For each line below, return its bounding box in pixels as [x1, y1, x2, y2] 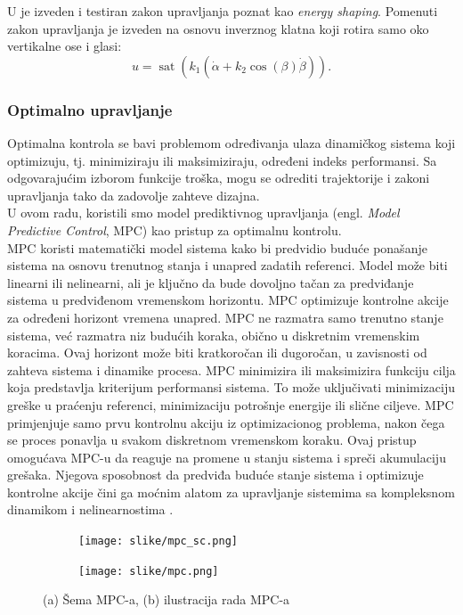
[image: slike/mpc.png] [78, 564, 219, 578]
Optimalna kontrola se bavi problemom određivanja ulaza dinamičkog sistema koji [7, 134, 456, 152]
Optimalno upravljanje [7, 98, 173, 120]
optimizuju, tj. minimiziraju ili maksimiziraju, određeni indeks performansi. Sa [7, 151, 437, 169]
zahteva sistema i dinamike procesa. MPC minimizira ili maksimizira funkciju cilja [7, 360, 456, 379]
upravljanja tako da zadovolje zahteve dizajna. [7, 185, 260, 204]
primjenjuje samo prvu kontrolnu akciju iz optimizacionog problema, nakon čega [7, 413, 445, 431]
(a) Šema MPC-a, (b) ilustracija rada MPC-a [43, 590, 290, 609]
